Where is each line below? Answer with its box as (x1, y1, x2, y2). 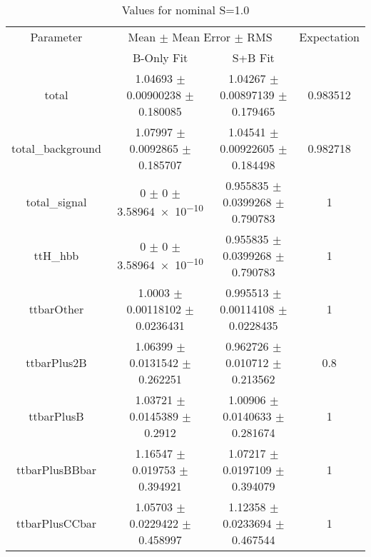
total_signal (26, 194, 87, 210)
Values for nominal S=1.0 (121, 1, 250, 18)
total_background (11, 140, 101, 156)
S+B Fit (232, 49, 275, 66)
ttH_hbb (34, 247, 79, 264)
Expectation (299, 29, 360, 45)
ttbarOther (29, 301, 84, 317)
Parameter (30, 29, 83, 45)
